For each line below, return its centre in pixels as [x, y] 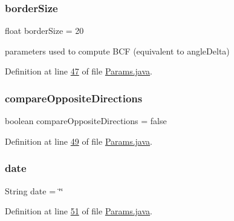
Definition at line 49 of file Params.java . [79, 141]
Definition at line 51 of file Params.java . [79, 211]
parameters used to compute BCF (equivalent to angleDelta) [117, 51]
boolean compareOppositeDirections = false [86, 121]
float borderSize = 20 [44, 31]
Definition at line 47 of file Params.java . [79, 71]
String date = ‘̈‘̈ [34, 190]
